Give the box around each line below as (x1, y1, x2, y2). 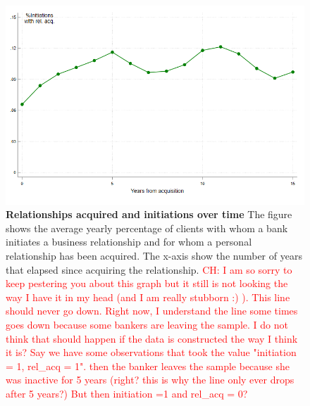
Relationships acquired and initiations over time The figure (6, 207, 292, 222)
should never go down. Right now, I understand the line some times (6, 303, 298, 318)
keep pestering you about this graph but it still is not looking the (6, 276, 288, 291)
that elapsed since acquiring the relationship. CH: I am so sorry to (6, 262, 292, 277)
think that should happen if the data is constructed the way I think (6, 331, 298, 345)
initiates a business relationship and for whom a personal (6, 234, 252, 249)
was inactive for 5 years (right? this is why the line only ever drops (6, 372, 294, 387)
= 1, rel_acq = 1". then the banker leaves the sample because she (6, 358, 290, 373)
